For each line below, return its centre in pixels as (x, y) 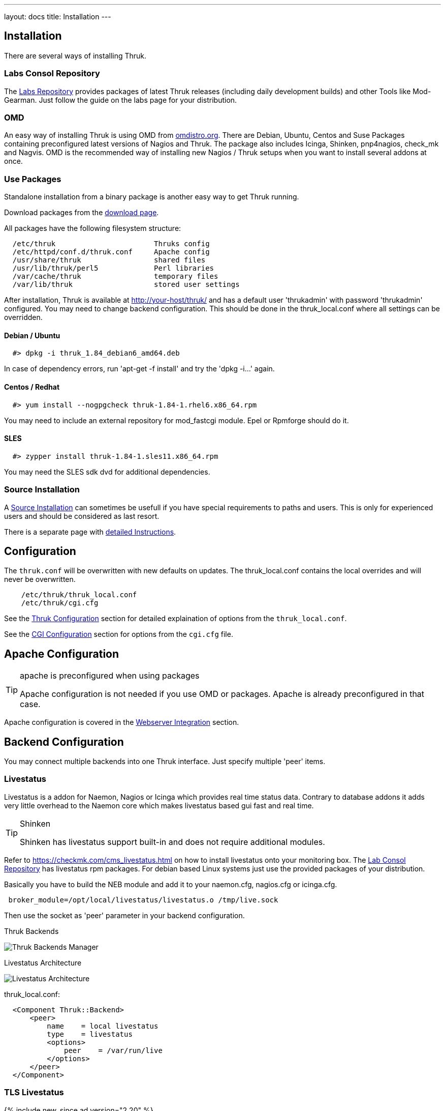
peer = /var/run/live (113, 1050)
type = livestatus (90, 1034)
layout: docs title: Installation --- (58, 17)
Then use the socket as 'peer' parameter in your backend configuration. (124, 915)
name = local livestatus (103, 1026)
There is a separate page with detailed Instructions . (90, 532)
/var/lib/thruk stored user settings (126, 285)
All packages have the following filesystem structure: (93, 228)
